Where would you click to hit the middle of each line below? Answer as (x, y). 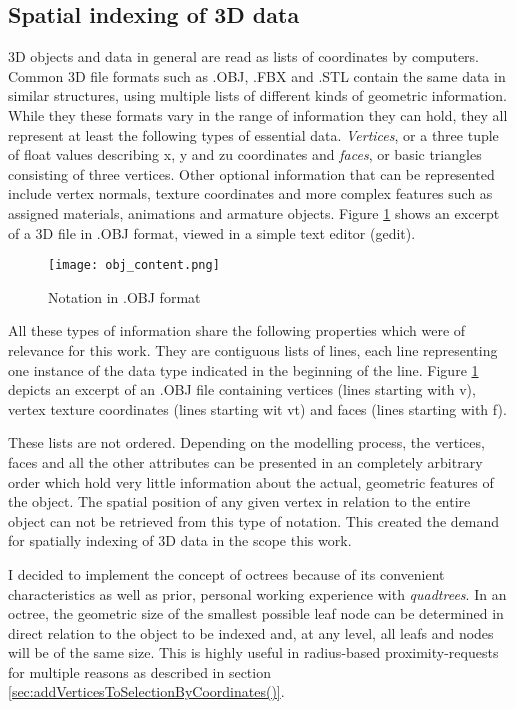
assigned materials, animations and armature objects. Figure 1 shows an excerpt (254, 212)
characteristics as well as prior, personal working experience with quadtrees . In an (257, 593)
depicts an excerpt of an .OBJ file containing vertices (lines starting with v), (242, 389)
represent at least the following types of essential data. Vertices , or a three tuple (253, 134)
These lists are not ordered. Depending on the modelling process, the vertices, (246, 442)
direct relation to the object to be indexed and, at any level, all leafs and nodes (251, 632)
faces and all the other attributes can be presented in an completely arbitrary (245, 461)
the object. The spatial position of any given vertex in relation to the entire (239, 501)
